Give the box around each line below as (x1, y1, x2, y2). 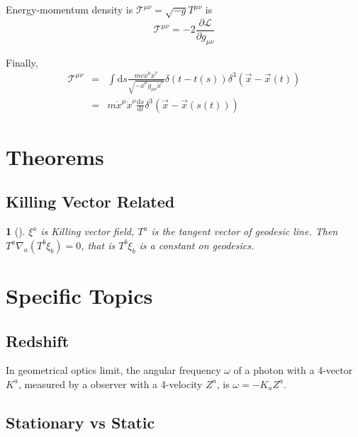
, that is (81, 237, 116, 252)
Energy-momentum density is (6, 2, 133, 16)
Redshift (6, 329, 69, 351)
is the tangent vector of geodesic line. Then (151, 224, 338, 239)
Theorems (6, 142, 104, 171)
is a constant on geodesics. (139, 237, 254, 252)
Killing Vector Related (6, 191, 175, 212)
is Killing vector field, (40, 224, 135, 239)
